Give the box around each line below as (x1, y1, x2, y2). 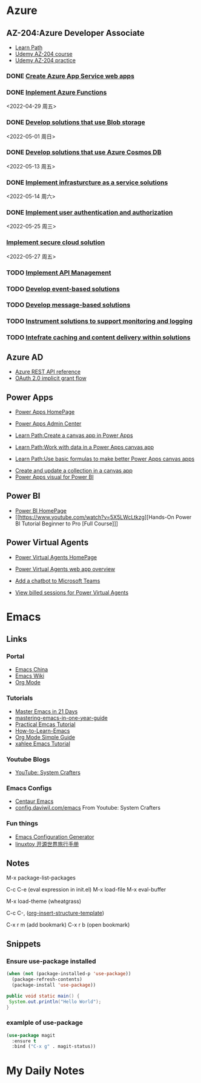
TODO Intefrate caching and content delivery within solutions (6, 333, 191, 342)
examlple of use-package (6, 1019, 83, 1027)
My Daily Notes (6, 1064, 85, 1078)
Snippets (6, 939, 41, 949)
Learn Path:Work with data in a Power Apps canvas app (15, 443, 154, 450)
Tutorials (6, 694, 33, 702)
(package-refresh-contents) (12, 976, 83, 982)
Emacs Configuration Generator (15, 833, 94, 840)
